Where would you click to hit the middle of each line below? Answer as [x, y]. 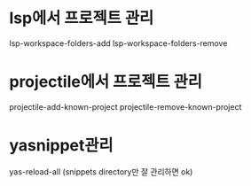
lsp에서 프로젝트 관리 [82, 18]
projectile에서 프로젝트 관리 [106, 82]
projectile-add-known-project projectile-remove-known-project [125, 106]
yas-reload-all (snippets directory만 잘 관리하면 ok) [101, 171]
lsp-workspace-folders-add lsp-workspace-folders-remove [118, 43]
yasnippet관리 [61, 146]
